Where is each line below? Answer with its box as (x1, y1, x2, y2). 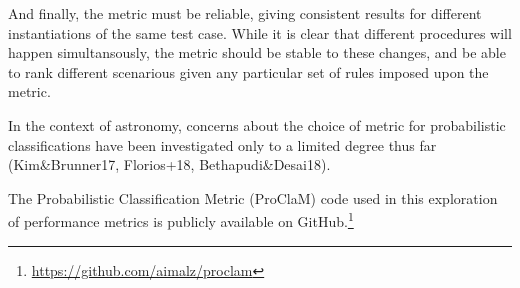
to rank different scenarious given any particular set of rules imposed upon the (8, 61, 489, 82)
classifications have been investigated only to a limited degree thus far (8, 134, 437, 155)
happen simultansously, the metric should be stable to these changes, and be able (8, 42, 506, 63)
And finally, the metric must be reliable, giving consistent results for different (8, 3, 482, 23)
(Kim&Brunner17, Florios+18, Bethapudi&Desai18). (8, 154, 331, 175)
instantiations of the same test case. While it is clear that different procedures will (8, 22, 512, 43)
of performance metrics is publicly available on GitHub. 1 (8, 208, 354, 231)
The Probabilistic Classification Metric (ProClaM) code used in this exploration (8, 187, 498, 208)
